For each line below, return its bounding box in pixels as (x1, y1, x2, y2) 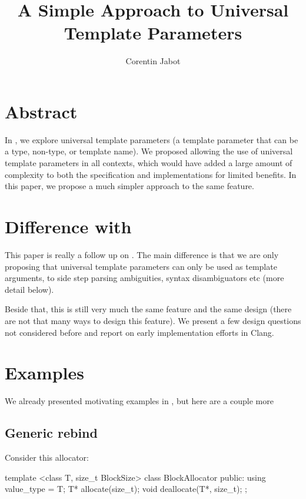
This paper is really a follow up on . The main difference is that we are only (5, 248, 279, 260)
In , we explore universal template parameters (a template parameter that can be (5, 133, 298, 146)
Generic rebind (5, 424, 98, 442)
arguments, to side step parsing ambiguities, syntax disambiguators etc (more (5, 272, 284, 284)
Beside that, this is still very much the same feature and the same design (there (5, 303, 292, 315)
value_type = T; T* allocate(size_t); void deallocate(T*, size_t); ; (5, 483, 247, 495)
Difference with (5, 214, 132, 238)
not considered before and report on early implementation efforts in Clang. (5, 326, 274, 338)
